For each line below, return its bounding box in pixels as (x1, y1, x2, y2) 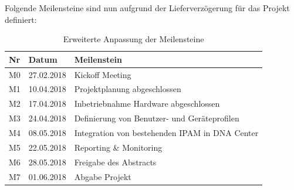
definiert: (5, 13, 37, 25)
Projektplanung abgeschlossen (74, 83, 181, 95)
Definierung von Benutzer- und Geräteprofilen (74, 112, 239, 124)
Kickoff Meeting (74, 68, 131, 80)
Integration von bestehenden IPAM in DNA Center (74, 127, 259, 138)
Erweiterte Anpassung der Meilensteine (63, 33, 204, 45)
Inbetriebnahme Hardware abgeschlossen (74, 97, 220, 110)
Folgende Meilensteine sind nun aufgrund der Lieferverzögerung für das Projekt (5, 2, 290, 13)
